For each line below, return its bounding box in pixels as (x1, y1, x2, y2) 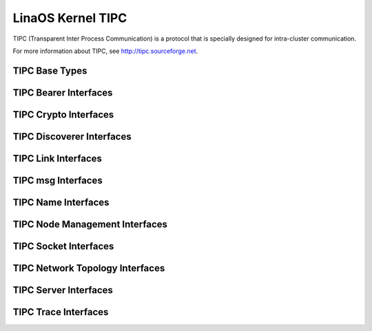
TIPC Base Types (12, 65, 87, 76)
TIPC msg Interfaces (12, 174, 103, 186)
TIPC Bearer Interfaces (12, 87, 113, 98)
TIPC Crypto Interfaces (12, 109, 114, 120)
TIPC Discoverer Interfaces (12, 131, 132, 142)
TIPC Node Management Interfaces (12, 218, 168, 230)
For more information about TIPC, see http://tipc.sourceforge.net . (12, 47, 198, 55)
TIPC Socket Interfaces (12, 240, 114, 252)
